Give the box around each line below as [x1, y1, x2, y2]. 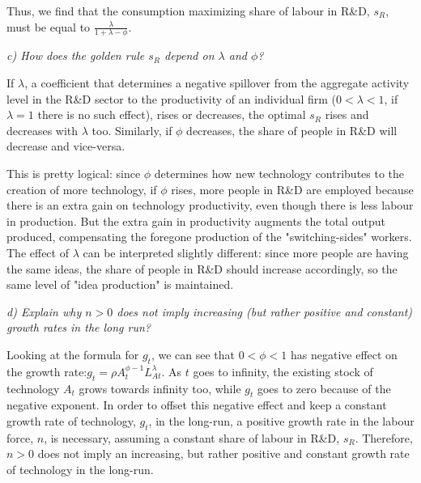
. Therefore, [355, 429, 413, 446]
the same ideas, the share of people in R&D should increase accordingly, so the [6, 260, 398, 277]
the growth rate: [6, 362, 87, 379]
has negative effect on [291, 345, 398, 362]
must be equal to [6, 18, 91, 35]
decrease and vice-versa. [6, 138, 125, 155]
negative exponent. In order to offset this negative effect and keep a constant [6, 396, 387, 413]
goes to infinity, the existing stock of [193, 362, 373, 379]
